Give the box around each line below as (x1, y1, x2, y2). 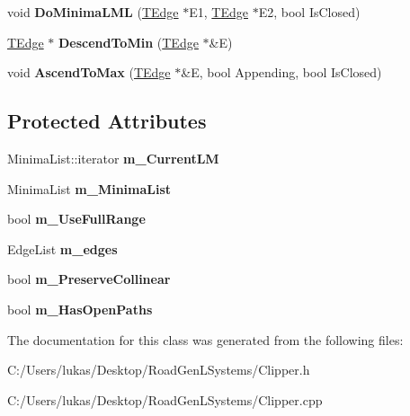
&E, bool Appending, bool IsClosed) (181, 63, 382, 82)
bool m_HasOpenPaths (7, 299, 153, 318)
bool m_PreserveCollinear (7, 270, 171, 288)
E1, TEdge (189, 3, 248, 21)
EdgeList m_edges (7, 239, 118, 258)
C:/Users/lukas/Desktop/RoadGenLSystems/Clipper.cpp (7, 390, 323, 409)
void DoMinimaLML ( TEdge (7, 3, 179, 21)
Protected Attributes (7, 107, 207, 135)
